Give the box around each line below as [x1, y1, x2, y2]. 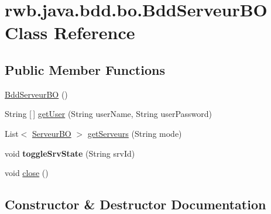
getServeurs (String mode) [87, 127, 182, 139]
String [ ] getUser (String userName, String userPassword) [5, 108, 212, 120]
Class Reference [5, 20, 135, 44]
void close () [5, 167, 49, 179]
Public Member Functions [5, 60, 165, 78]
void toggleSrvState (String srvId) [5, 147, 135, 159]
